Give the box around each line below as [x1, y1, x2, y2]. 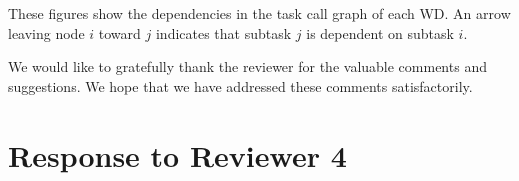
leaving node [8, 22, 85, 43]
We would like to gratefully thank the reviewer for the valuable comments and [8, 56, 487, 77]
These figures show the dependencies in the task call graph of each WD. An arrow [8, 3, 511, 23]
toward [98, 22, 141, 43]
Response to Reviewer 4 [8, 134, 347, 175]
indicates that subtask [155, 22, 292, 43]
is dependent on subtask [306, 22, 454, 43]
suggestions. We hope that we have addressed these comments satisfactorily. [8, 75, 473, 96]
